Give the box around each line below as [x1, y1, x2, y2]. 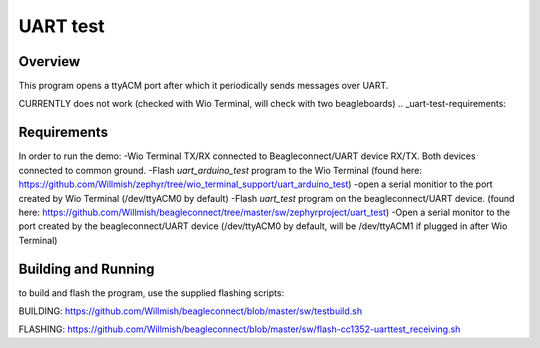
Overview [18, 53, 81, 70]
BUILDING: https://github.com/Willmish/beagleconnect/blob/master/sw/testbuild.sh [18, 305, 363, 317]
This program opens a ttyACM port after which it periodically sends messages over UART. [18, 80, 389, 92]
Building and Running [18, 260, 155, 277]
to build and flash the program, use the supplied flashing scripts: [18, 286, 285, 299]
